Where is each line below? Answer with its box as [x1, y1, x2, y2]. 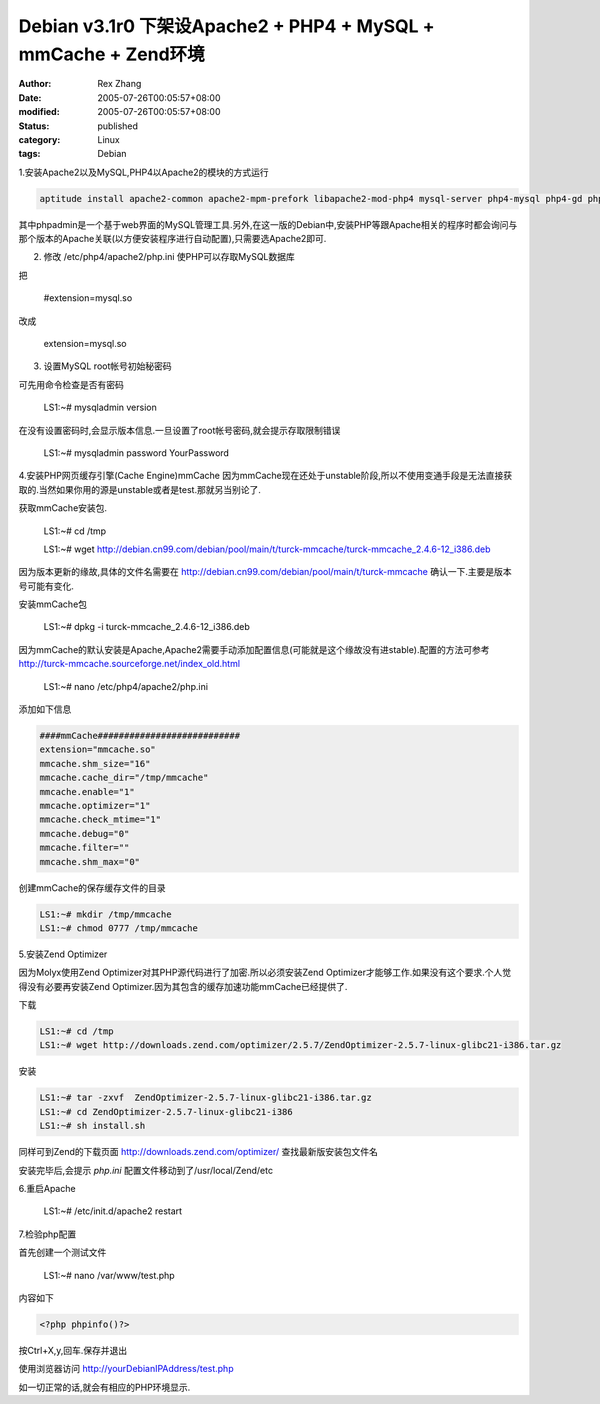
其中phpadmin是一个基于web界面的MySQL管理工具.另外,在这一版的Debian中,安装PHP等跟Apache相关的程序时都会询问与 [18, 218, 518, 230]
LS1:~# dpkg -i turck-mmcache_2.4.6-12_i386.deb [43, 621, 250, 633]
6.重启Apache [18, 1182, 76, 1194]
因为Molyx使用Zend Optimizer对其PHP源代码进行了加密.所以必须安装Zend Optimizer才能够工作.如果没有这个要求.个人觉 [18, 966, 512, 979]
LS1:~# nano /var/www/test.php [43, 1269, 175, 1281]
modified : [18, 106, 60, 118]
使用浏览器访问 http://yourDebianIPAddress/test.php [18, 1363, 234, 1375]
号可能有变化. [18, 580, 75, 592]
